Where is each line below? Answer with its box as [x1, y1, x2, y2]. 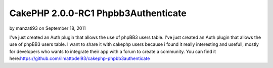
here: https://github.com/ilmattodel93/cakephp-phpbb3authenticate [9, 55, 150, 61]
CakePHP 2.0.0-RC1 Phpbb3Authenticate [9, 8, 187, 19]
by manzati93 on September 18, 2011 [9, 25, 86, 31]
